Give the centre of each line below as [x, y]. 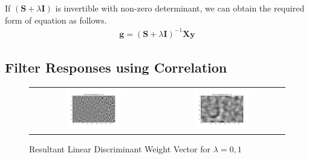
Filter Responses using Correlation [116, 67]
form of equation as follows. [56, 20]
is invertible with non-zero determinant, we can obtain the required [180, 8]
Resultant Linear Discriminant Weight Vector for [120, 148]
